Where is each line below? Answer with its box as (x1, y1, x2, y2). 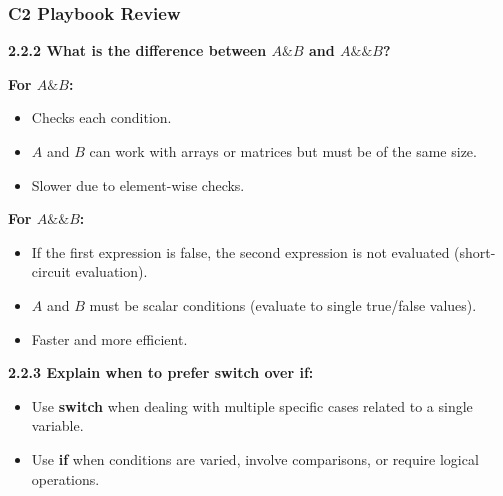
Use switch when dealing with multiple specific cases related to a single (31, 395, 473, 416)
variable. (31, 415, 84, 436)
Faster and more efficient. (31, 328, 188, 349)
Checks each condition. (31, 107, 172, 128)
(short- (454, 241, 496, 262)
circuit (31, 261, 71, 282)
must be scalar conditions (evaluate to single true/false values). (89, 294, 477, 315)
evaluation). (75, 261, 148, 282)
